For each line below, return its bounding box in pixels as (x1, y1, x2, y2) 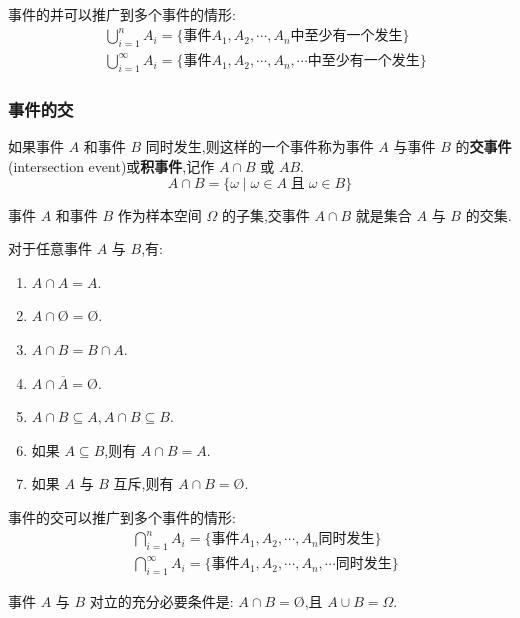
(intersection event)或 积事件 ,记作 (8, 156, 215, 177)
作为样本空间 (117, 204, 202, 225)
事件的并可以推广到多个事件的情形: (8, 4, 236, 24)
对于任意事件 (8, 238, 92, 259)
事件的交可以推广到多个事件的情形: (8, 507, 236, 527)
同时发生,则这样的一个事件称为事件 (145, 136, 374, 157)
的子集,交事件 (221, 204, 310, 225)
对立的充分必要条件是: (89, 591, 234, 612)
